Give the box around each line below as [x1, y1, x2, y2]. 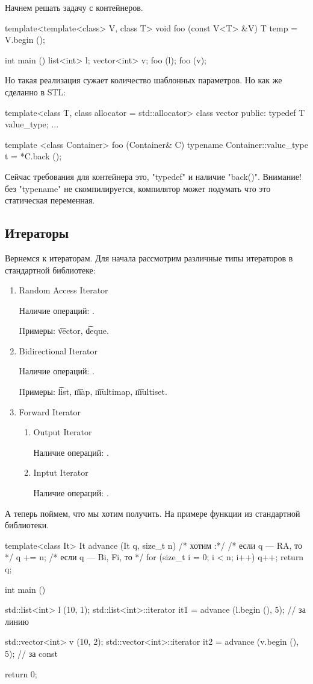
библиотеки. [5, 519, 49, 531]
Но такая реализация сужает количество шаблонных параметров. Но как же [5, 74, 282, 86]
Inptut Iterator [33, 466, 88, 479]
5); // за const [5, 647, 58, 659]
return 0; [5, 667, 37, 680]
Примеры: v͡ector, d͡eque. [19, 324, 109, 337]
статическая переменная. [5, 194, 95, 206]
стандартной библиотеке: [5, 263, 96, 276]
